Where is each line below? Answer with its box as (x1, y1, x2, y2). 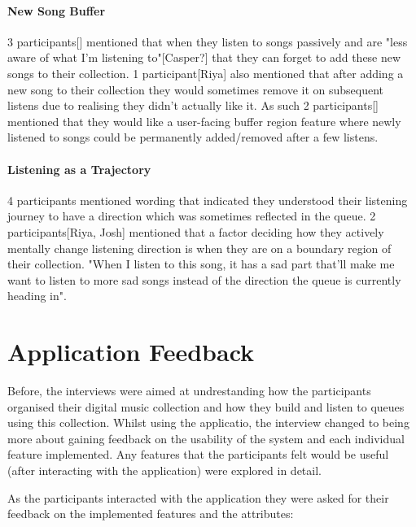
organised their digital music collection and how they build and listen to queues (7, 398, 405, 415)
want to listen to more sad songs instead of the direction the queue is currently (7, 271, 401, 288)
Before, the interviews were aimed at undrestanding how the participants (7, 382, 371, 399)
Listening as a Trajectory (7, 160, 151, 177)
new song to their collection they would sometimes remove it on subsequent (7, 81, 384, 98)
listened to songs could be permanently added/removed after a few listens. (7, 128, 379, 146)
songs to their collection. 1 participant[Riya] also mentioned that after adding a (7, 64, 404, 81)
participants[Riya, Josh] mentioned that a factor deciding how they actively (7, 223, 384, 240)
